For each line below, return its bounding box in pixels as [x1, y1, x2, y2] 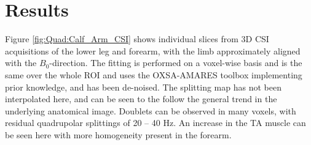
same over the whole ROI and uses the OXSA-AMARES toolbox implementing [5, 68, 302, 81]
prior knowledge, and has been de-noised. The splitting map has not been [5, 80, 281, 93]
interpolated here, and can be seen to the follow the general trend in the [5, 92, 277, 105]
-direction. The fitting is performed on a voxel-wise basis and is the [49, 56, 302, 69]
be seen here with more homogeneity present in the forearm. [5, 128, 232, 141]
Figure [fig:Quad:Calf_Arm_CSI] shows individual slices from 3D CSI [5, 32, 269, 45]
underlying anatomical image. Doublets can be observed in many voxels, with [5, 104, 296, 117]
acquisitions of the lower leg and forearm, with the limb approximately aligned [5, 44, 301, 57]
